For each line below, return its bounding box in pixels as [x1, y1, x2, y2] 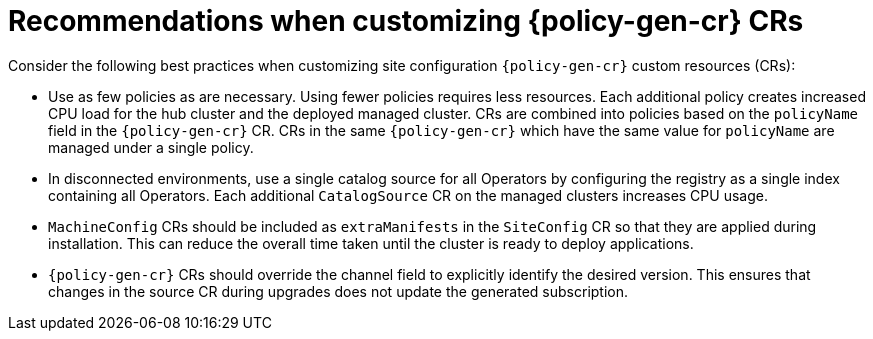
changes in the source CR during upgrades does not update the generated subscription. [48, 282, 629, 300]
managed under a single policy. [48, 138, 254, 156]
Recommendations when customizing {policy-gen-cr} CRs [8, 4, 804, 38]
